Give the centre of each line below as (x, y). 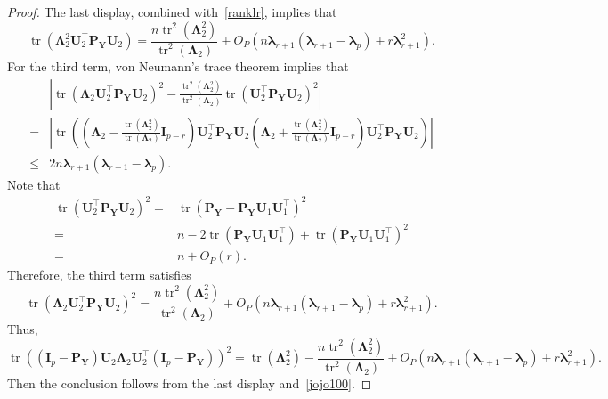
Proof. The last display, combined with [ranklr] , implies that (172, 12)
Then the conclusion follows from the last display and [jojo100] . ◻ (190, 383)
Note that (34, 184)
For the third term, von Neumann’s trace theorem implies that (178, 65)
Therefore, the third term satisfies (99, 275)
